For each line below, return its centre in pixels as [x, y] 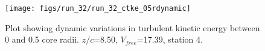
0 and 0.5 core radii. [42, 39]
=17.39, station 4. [170, 39]
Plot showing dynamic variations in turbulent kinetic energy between [132, 27]
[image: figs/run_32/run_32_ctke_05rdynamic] [98, 8]
